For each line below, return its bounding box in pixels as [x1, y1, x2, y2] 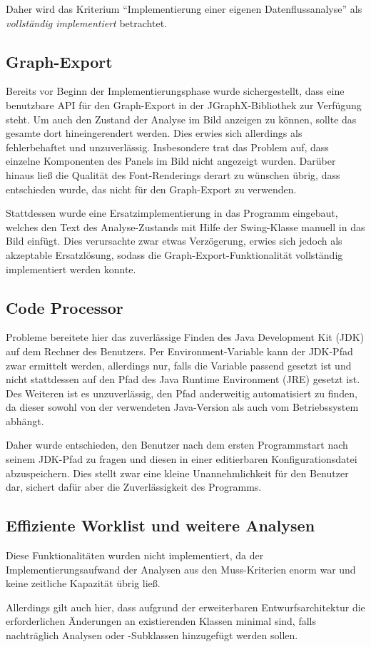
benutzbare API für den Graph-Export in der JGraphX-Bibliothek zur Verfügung [6, 97, 362, 112]
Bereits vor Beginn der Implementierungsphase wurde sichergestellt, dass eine [6, 83, 345, 98]
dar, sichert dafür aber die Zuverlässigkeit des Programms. [6, 479, 262, 494]
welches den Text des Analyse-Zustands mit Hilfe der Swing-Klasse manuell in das [6, 219, 365, 234]
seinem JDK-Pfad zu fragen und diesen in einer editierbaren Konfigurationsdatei [6, 452, 357, 467]
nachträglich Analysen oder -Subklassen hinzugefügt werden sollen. [6, 628, 298, 643]
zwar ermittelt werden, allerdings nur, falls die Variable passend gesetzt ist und [6, 357, 352, 372]
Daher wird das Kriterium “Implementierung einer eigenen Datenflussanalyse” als [6, 1, 362, 16]
